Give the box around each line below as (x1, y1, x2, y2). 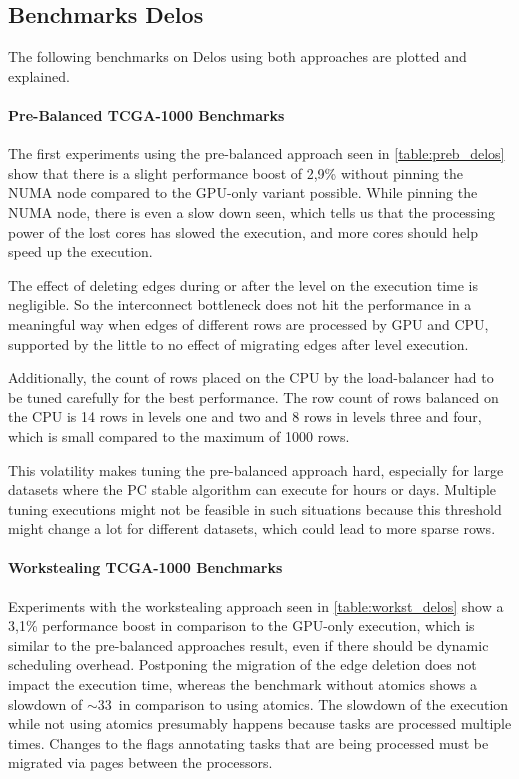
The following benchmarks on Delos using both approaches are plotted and (8, 46, 467, 67)
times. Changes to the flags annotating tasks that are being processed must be (8, 732, 489, 753)
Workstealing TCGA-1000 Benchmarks (8, 557, 283, 578)
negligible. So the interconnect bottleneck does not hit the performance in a (8, 294, 472, 315)
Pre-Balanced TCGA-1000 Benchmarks (8, 104, 285, 125)
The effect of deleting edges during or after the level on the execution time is (8, 274, 478, 295)
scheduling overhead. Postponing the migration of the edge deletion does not (8, 654, 477, 675)
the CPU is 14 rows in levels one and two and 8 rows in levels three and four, (8, 406, 482, 427)
